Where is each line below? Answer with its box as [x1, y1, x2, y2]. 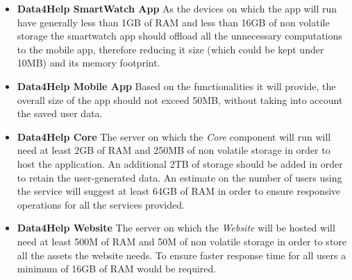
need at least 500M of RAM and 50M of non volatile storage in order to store [17, 234, 347, 248]
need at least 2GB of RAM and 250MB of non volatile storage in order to [17, 143, 330, 157]
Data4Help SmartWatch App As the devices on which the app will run [17, 1, 337, 15]
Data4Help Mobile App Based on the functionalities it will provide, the [17, 78, 336, 93]
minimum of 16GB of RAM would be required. [17, 261, 217, 276]
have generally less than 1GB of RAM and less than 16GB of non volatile [17, 15, 330, 29]
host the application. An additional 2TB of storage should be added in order [17, 156, 343, 170]
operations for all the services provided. [17, 197, 185, 211]
